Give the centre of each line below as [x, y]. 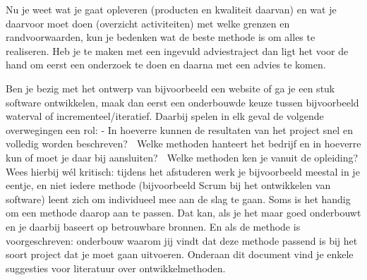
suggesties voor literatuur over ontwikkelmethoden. [116, 268]
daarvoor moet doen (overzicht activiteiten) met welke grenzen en [148, 23]
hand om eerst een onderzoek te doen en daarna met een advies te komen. [166, 65]
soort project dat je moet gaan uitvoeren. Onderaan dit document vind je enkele [180, 254]
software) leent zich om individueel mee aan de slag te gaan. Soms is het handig [178, 199]
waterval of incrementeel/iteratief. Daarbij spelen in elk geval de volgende [165, 116]
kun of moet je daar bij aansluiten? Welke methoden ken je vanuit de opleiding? [182, 157]
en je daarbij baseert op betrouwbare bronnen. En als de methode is [153, 226]
